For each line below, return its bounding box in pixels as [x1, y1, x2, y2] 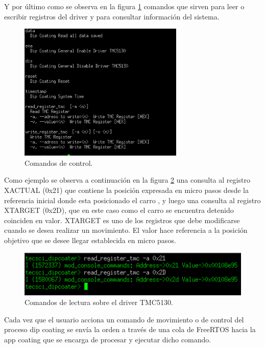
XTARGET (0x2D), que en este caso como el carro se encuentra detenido [4, 205, 234, 215]
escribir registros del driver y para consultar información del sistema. [4, 11, 220, 21]
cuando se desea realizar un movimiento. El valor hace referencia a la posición [4, 225, 248, 235]
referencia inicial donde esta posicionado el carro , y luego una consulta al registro [4, 194, 261, 205]
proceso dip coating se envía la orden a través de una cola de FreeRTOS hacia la [4, 324, 256, 335]
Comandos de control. [25, 157, 93, 168]
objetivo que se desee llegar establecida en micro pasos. [4, 235, 176, 246]
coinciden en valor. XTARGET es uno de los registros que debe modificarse [4, 214, 240, 225]
